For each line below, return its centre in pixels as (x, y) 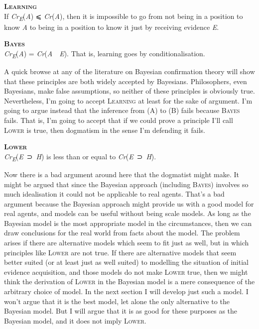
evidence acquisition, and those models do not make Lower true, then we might (126, 272)
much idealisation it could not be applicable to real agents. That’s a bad (114, 194)
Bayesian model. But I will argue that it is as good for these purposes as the (121, 311)
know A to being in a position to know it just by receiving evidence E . (112, 27)
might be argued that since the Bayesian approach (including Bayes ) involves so (126, 184)
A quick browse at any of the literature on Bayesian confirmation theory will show (129, 71)
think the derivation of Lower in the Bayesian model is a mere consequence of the (129, 281)
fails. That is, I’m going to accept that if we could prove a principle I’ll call (119, 120)
